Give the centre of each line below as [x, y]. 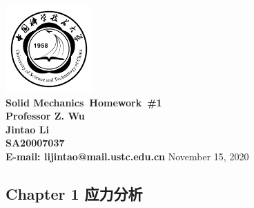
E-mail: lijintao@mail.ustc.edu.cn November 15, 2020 [127, 156]
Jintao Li [27, 129]
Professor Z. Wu [45, 116]
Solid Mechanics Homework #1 [84, 102]
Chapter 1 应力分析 [74, 193]
